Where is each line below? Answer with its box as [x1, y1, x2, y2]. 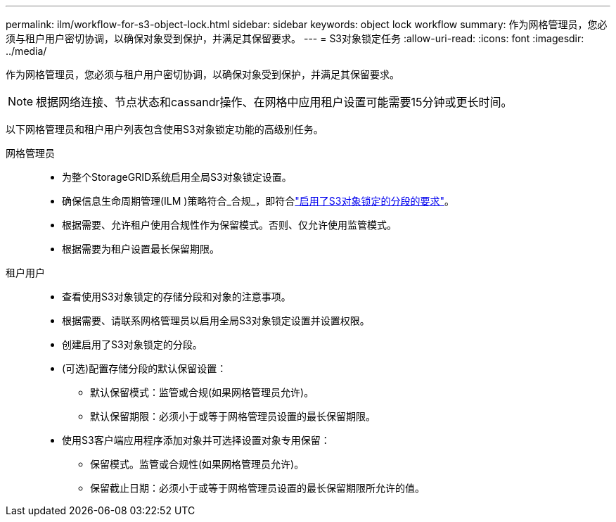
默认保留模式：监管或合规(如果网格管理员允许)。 [90, 386, 314, 398]
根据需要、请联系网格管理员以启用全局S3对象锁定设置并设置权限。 [62, 314, 370, 326]
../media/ [6, 45, 47, 57]
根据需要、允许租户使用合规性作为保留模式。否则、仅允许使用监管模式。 [62, 219, 397, 231]
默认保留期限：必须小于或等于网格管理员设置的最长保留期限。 [90, 410, 376, 422]
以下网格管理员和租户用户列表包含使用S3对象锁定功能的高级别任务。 [6, 123, 323, 135]
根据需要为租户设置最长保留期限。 [62, 243, 219, 255]
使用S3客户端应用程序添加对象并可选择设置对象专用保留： [62, 434, 331, 446]
